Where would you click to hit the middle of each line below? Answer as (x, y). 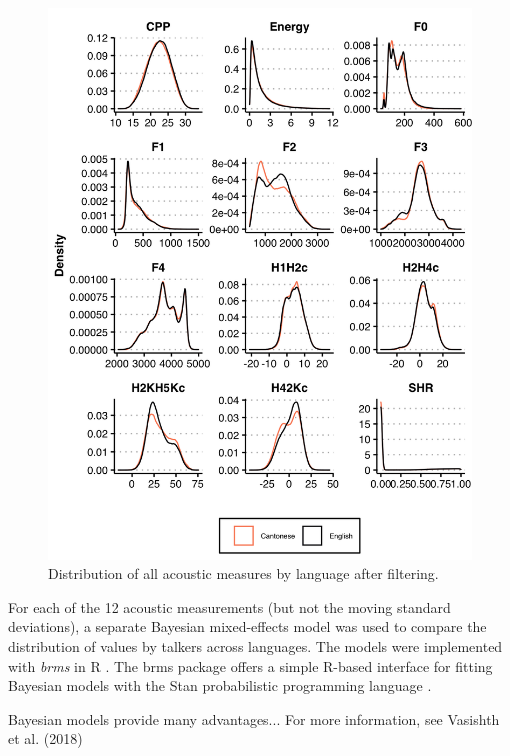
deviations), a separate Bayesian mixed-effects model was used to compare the (247, 626)
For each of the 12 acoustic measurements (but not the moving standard (229, 606)
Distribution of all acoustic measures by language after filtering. (243, 573)
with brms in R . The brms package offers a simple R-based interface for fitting (250, 665)
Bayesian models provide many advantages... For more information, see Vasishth (254, 718)
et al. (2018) (45, 738)
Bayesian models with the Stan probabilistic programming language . (220, 685)
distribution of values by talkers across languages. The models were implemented (255, 646)
